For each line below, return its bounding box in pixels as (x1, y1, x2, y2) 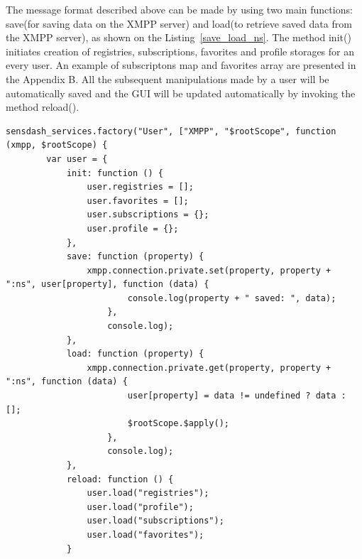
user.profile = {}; (87, 223, 179, 234)
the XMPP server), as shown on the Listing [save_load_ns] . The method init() (6, 30, 351, 45)
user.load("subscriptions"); (87, 516, 224, 526)
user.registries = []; (87, 182, 194, 192)
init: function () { (66, 168, 163, 178)
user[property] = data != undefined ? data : (127, 391, 346, 401)
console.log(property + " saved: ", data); (127, 293, 336, 303)
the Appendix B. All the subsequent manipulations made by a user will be (6, 71, 329, 86)
